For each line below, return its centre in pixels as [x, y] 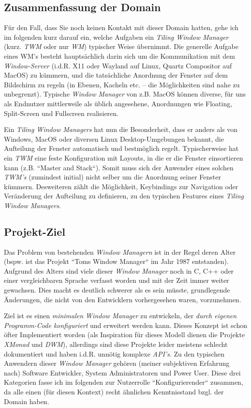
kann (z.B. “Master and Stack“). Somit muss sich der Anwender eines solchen [119, 167]
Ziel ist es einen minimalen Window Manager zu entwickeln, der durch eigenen [120, 316]
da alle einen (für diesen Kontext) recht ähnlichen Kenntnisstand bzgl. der [114, 392]
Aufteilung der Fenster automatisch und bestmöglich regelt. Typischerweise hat [121, 148]
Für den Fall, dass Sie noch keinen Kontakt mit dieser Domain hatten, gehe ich [121, 27]
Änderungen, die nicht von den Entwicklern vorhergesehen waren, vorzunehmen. [123, 299]
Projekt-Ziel [35, 231]
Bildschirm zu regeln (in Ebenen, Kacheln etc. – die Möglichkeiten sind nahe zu [122, 84]
